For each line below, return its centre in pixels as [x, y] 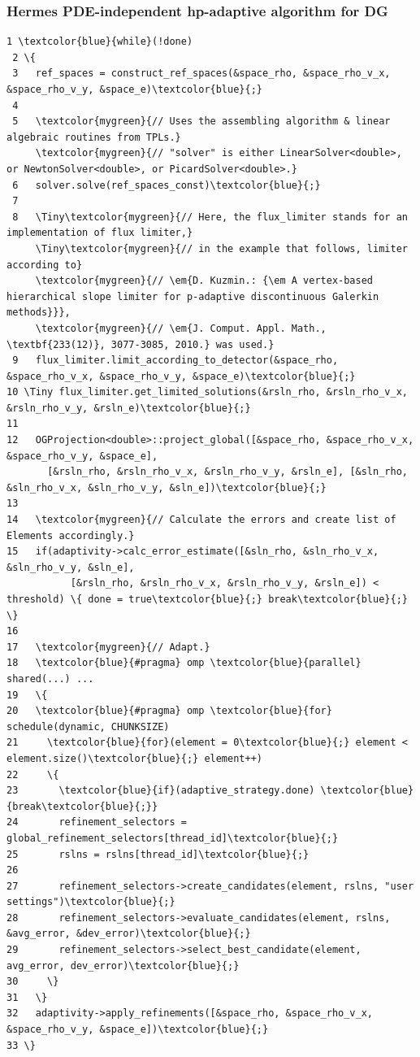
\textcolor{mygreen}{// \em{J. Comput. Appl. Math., [181, 328]
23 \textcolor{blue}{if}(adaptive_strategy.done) [161, 791]
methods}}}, [39, 313]
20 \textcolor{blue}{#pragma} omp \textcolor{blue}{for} [169, 711]
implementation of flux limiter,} [100, 233]
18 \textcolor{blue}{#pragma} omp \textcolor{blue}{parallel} [184, 663]
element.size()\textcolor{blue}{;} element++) [134, 758]
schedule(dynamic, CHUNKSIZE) [88, 726]
